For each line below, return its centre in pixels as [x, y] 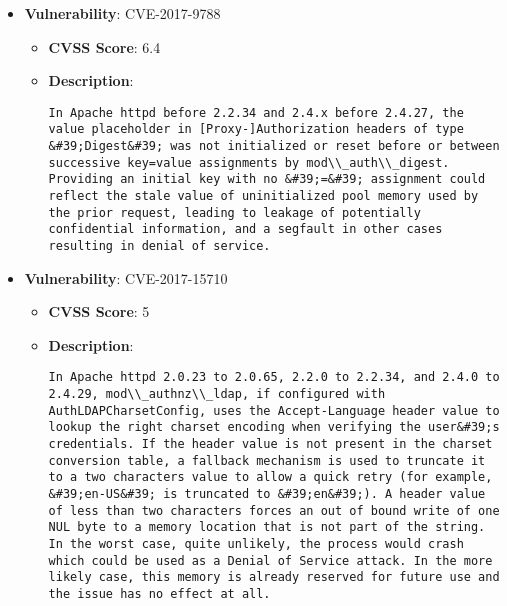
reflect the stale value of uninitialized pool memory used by [263, 196]
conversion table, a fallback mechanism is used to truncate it [267, 460]
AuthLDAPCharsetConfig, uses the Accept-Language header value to [274, 410]
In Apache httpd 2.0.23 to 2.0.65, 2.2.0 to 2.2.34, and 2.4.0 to [274, 377]
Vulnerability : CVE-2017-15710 [126, 277]
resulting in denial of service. [159, 246]
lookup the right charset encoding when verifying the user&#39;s [274, 427]
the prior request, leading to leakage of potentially [234, 212]
